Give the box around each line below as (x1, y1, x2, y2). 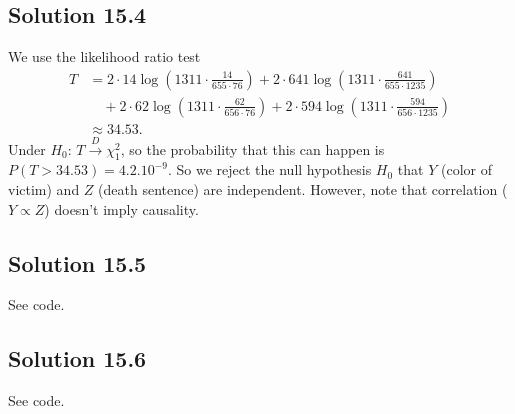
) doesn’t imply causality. (44, 198, 199, 219)
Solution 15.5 (8, 247, 147, 278)
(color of (440, 159, 492, 180)
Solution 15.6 (8, 343, 147, 374)
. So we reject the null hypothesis (168, 159, 372, 180)
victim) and (8, 179, 80, 200)
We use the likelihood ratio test (8, 46, 201, 67)
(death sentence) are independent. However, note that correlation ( (98, 179, 508, 200)
